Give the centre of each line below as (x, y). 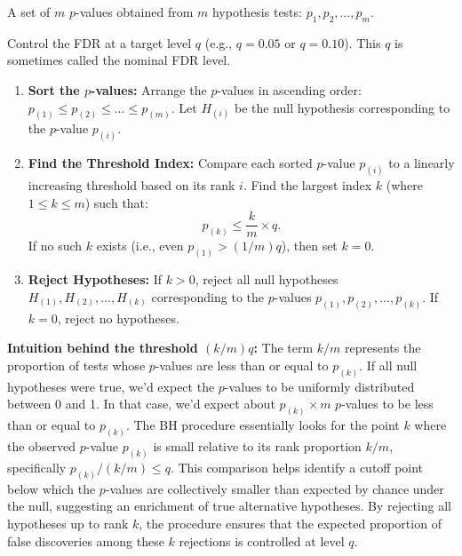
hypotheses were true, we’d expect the (111, 386)
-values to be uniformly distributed (319, 386)
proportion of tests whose (76, 365)
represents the (383, 348)
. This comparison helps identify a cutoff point (297, 467)
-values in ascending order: (289, 89)
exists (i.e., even (140, 246)
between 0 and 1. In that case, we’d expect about (141, 404)
